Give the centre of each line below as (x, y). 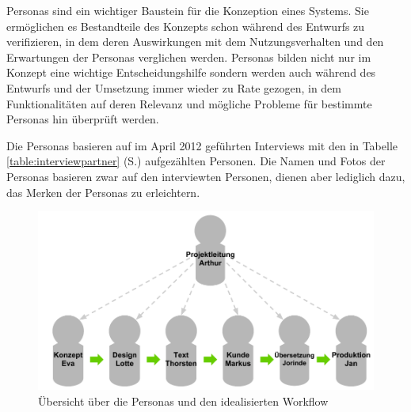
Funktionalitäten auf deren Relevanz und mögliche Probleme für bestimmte (189, 103)
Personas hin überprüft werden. (83, 119)
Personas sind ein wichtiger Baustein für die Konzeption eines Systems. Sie (188, 10)
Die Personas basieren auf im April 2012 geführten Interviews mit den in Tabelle (202, 145)
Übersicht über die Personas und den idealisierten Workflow (183, 401)
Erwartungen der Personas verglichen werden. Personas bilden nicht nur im (189, 57)
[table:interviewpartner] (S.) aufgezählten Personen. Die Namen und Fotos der (196, 161)
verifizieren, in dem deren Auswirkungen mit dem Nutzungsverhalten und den (195, 42)
